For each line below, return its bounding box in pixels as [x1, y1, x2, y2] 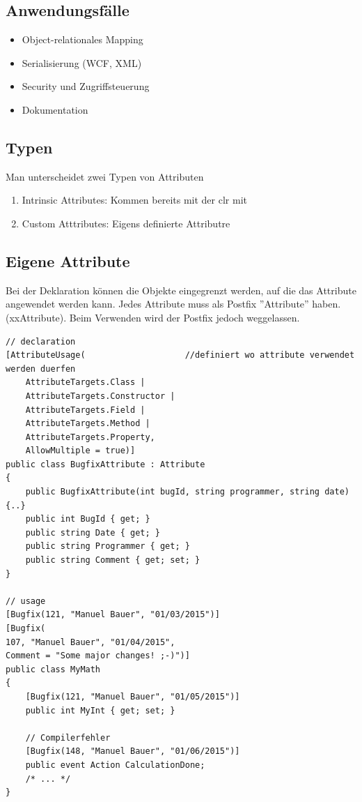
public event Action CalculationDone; [25, 759, 205, 770]
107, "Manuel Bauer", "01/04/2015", [6, 637, 175, 647]
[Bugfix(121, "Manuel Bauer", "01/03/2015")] [6, 610, 220, 620]
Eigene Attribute [6, 250, 130, 271]
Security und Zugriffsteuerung [22, 79, 150, 93]
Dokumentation [22, 102, 88, 116]
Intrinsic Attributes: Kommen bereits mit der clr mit [22, 192, 248, 207]
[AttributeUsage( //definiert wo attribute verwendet [6, 350, 355, 361]
